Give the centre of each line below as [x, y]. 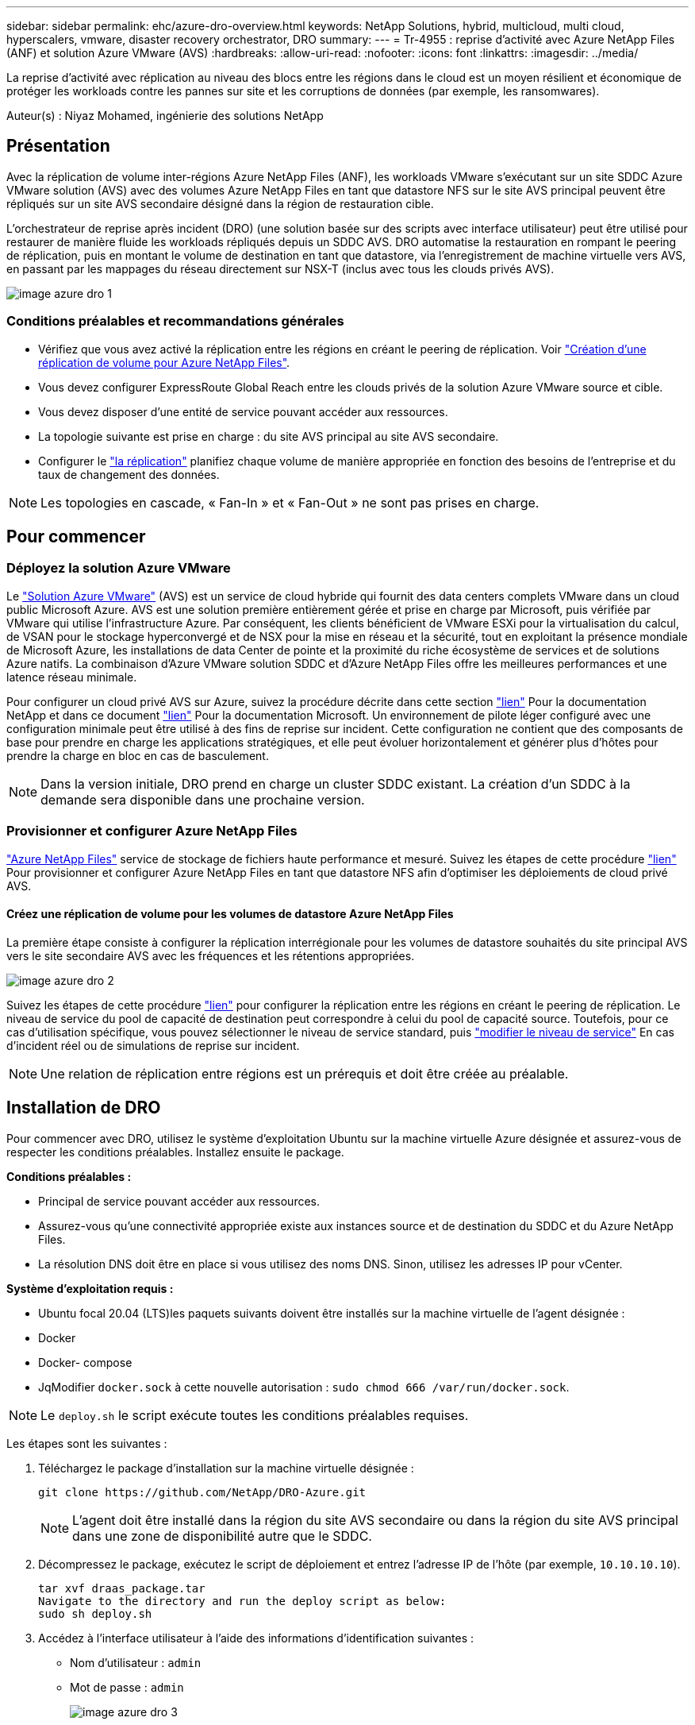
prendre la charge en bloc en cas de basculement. [138, 755]
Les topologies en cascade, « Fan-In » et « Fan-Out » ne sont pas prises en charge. [290, 502]
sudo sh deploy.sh [95, 1613]
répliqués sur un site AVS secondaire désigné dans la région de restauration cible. [220, 203]
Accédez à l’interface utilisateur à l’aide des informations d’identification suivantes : [256, 1638]
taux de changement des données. [129, 474]
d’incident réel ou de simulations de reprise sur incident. [153, 1045]
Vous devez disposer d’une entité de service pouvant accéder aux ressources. [243, 411]
